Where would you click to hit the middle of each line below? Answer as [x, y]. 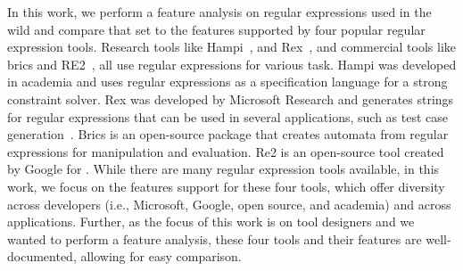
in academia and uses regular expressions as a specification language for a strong [227, 82]
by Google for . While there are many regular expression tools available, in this [223, 169]
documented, [42, 256]
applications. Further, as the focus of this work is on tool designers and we [211, 222]
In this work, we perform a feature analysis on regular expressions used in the [219, 12]
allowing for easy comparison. [161, 256]
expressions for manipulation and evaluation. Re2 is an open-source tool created [226, 151]
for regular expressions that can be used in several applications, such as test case [228, 116]
